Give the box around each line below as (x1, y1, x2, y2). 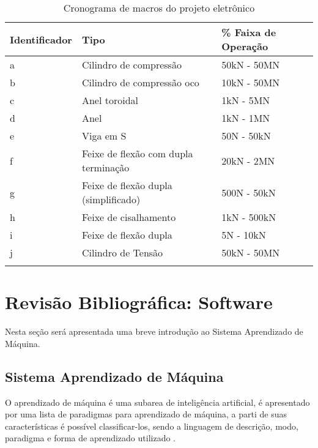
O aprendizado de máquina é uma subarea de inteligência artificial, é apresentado (5, 395, 310, 408)
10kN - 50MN (221, 75, 280, 89)
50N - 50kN (221, 129, 271, 143)
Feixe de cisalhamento (81, 210, 176, 224)
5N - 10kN (221, 228, 266, 242)
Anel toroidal (81, 93, 139, 107)
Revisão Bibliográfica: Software (5, 289, 273, 315)
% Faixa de (221, 25, 276, 39)
